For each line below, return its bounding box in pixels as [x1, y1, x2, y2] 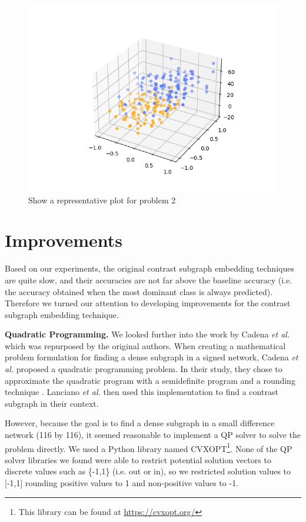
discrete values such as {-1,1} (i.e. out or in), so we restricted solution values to [5, 465, 291, 477]
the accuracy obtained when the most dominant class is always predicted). [5, 285, 273, 297]
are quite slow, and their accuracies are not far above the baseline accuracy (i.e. [5, 273, 292, 286]
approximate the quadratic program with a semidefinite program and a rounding [5, 374, 295, 386]
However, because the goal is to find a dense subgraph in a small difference [5, 417, 275, 429]
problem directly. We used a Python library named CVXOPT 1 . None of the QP [5, 440, 292, 454]
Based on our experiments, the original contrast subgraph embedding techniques [5, 262, 294, 275]
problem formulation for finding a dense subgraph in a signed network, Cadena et [5, 351, 298, 363]
